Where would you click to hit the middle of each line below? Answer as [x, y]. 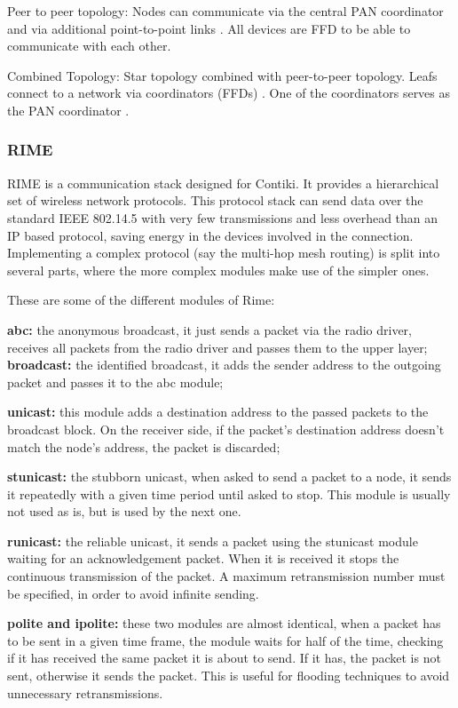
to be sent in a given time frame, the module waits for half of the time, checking [225, 640]
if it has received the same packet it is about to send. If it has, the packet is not [224, 658]
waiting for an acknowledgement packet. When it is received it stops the [203, 558]
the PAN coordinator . [68, 110]
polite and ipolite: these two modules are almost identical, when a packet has [224, 623]
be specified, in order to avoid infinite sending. [133, 593]
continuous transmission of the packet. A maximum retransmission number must [226, 576]
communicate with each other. [89, 46]
